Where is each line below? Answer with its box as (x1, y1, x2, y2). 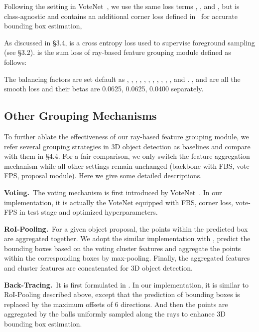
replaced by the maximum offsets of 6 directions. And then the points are (4, 299, 228, 309)
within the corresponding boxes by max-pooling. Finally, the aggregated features (4, 253, 250, 263)
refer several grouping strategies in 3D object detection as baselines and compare (4, 141, 251, 151)
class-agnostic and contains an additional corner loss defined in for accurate (4, 10, 238, 21)
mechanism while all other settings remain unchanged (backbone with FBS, (4, 160, 235, 171)
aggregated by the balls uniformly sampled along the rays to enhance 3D (4, 309, 226, 319)
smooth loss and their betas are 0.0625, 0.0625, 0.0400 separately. (4, 83, 204, 94)
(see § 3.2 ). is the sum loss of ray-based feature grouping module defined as (4, 47, 231, 57)
